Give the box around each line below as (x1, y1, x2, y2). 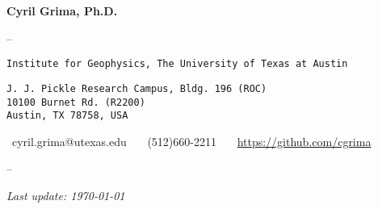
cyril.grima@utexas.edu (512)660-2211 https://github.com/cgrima (11, 132, 372, 149)
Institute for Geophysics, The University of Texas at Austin (6, 58, 348, 70)
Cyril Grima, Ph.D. (6, 2, 118, 19)
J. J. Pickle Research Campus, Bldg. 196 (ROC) (6, 82, 267, 94)
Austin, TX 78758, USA (6, 110, 128, 122)
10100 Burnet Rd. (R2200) (6, 96, 145, 108)
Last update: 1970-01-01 (6, 187, 125, 203)
